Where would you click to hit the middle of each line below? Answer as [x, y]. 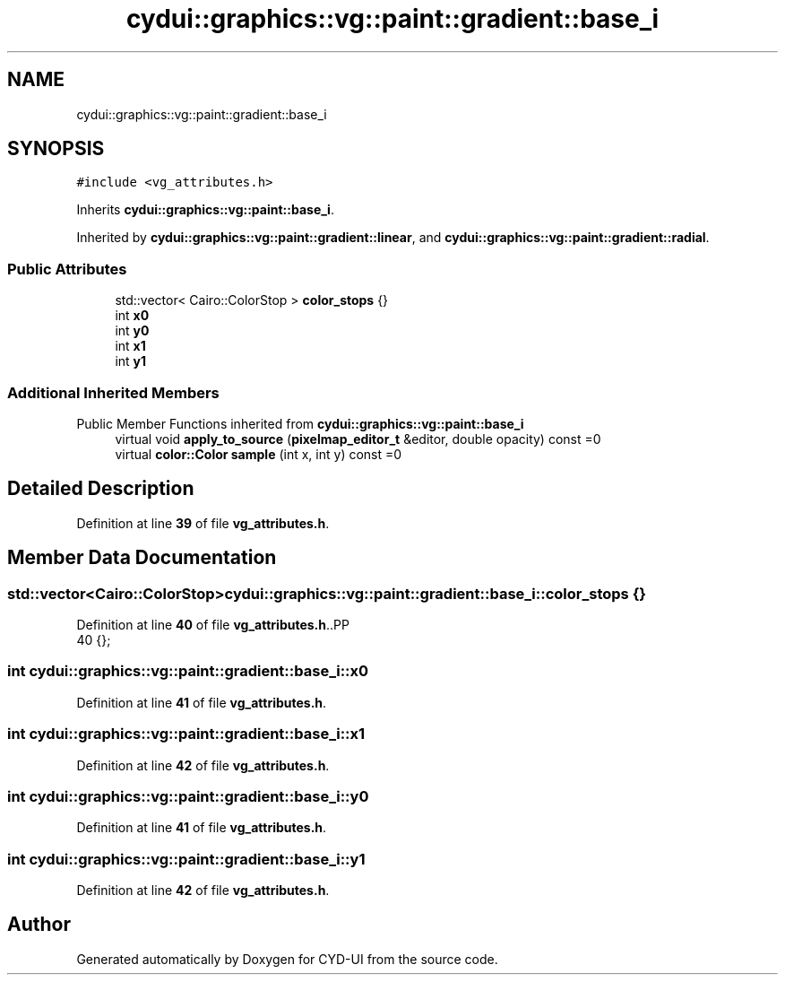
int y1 [131, 361]
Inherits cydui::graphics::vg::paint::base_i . [205, 210]
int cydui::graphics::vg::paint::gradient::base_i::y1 [186, 859]
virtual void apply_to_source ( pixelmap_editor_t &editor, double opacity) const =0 [358, 439]
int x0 [132, 316]
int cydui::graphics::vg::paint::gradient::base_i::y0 [188, 796]
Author [39, 925]
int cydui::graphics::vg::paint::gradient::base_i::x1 [186, 734]
